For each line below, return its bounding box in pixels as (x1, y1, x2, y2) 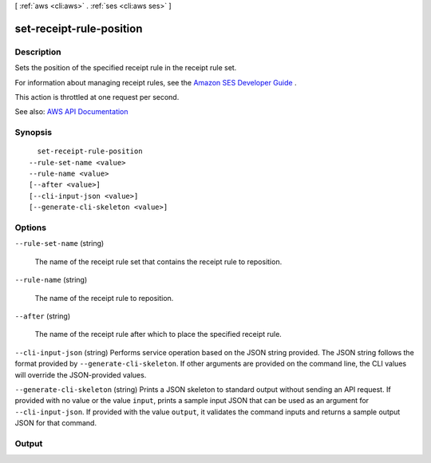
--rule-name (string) (14, 275, 88, 285)
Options (14, 222, 47, 233)
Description (14, 46, 61, 57)
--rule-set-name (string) (14, 239, 105, 248)
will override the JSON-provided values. (14, 370, 147, 379)
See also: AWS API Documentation (14, 107, 129, 117)
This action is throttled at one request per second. (14, 92, 180, 101)
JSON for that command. (14, 418, 97, 428)
